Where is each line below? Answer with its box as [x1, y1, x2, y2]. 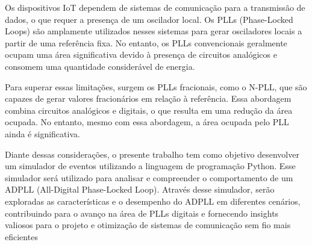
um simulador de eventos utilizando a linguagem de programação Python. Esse [5, 160, 296, 172]
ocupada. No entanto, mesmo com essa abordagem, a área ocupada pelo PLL [5, 116, 289, 128]
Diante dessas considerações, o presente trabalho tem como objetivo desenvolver [5, 147, 299, 160]
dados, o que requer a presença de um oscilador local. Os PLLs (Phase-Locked [5, 13, 293, 25]
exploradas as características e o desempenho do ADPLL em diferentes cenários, [5, 194, 301, 207]
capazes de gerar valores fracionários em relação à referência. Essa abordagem [5, 92, 292, 105]
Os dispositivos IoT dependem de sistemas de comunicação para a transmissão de [5, 1, 305, 13]
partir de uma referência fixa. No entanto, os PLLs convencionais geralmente [5, 36, 287, 49]
